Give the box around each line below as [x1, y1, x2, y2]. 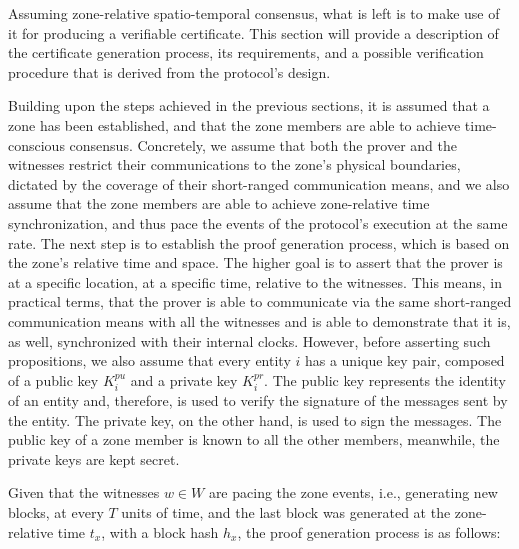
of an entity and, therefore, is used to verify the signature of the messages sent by [8, 390, 508, 411]
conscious [8, 134, 65, 155]
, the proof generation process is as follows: [237, 521, 501, 542]
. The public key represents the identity [264, 369, 506, 390]
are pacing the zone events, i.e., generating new [208, 482, 498, 503]
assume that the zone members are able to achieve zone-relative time [8, 193, 430, 214]
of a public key [8, 369, 99, 390]
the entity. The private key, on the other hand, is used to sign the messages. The [8, 409, 502, 430]
